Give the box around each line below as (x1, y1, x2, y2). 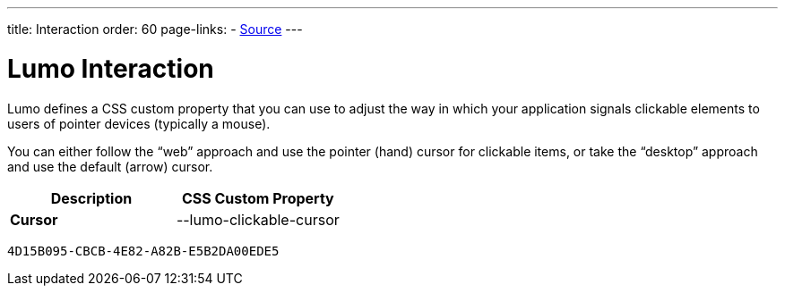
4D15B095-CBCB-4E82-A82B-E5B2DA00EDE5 (7, 243, 280, 258)
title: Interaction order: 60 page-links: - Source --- (7, 21, 303, 37)
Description (50, 188, 133, 207)
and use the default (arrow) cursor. (7, 158, 213, 174)
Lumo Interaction (7, 53, 214, 84)
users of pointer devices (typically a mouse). (7, 115, 271, 131)
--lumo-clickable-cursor (176, 210, 340, 229)
